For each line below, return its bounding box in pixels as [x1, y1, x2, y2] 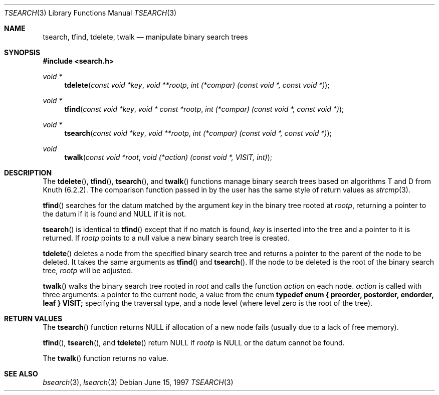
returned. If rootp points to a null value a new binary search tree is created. [43, 234, 290, 242]
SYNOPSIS [4, 48, 41, 57]
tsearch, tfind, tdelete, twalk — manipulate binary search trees [43, 33, 248, 41]
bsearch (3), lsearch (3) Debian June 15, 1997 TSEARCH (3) [43, 378, 234, 386]
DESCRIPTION [4, 168, 52, 177]
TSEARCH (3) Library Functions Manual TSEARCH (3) [4, 9, 176, 17]
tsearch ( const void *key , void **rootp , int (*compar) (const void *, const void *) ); [64, 129, 332, 137]
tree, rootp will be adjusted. [43, 266, 133, 275]
